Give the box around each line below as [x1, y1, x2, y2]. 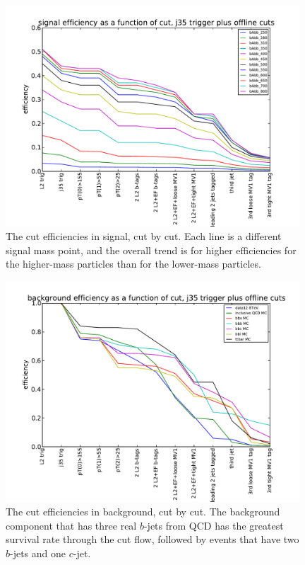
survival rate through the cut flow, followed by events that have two [6, 532, 299, 547]
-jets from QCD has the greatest [143, 518, 284, 532]
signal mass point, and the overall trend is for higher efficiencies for [6, 242, 297, 257]
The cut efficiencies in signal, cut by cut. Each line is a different [6, 229, 282, 244]
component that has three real [6, 518, 137, 532]
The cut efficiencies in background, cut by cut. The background [6, 504, 280, 519]
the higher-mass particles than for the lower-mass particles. [6, 256, 261, 271]
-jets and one [10, 546, 66, 560]
